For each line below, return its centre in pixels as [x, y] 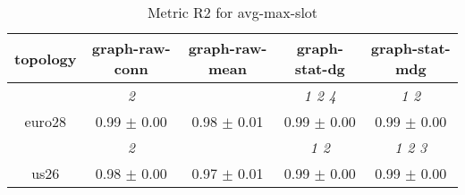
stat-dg [320, 68]
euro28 [45, 121]
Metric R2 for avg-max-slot [232, 12]
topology [46, 58]
